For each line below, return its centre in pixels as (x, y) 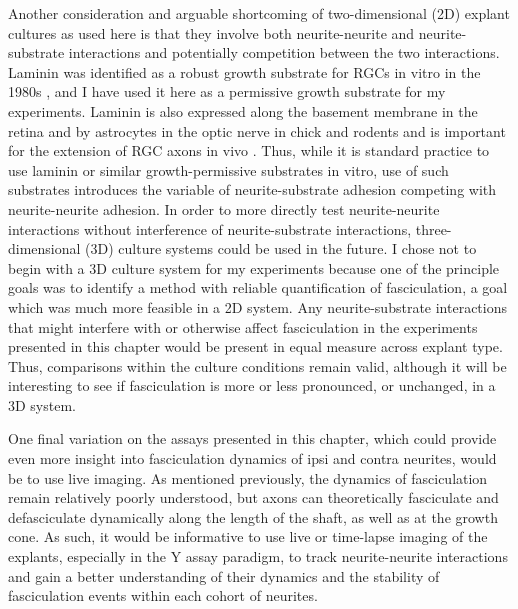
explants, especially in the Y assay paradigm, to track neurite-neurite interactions (258, 556)
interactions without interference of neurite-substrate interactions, (210, 228)
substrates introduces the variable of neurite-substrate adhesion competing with (252, 189)
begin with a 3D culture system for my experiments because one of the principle (254, 267)
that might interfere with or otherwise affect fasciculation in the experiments (243, 326)
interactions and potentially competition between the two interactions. (284, 52)
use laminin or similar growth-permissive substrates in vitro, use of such (228, 169)
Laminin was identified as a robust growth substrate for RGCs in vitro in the (244, 71)
